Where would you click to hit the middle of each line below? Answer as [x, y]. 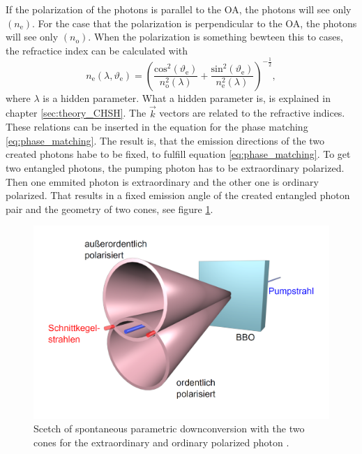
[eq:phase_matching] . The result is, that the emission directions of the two [165, 140]
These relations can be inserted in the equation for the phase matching [157, 127]
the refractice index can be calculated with [97, 50]
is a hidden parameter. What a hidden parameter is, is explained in [187, 97]
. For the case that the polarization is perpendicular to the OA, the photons [195, 23]
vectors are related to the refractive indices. [252, 113]
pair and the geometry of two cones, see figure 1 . [110, 208]
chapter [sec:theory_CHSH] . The [76, 113]
